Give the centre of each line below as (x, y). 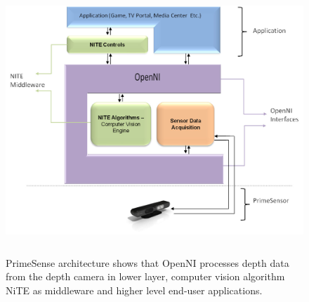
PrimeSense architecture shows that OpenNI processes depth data (147, 262)
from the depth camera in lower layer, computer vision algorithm (145, 276)
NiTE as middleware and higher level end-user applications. (134, 290)
